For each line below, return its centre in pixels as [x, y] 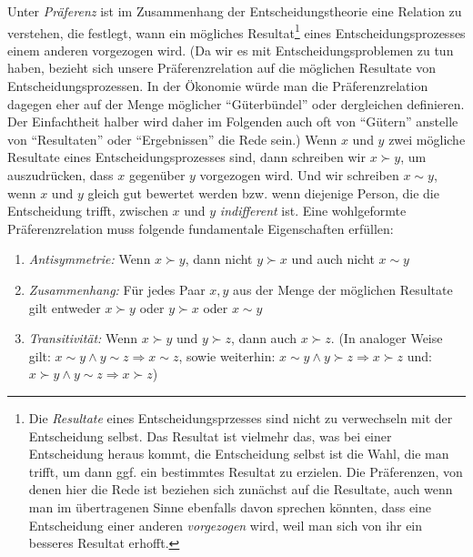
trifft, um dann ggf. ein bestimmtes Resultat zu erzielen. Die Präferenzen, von [246, 471]
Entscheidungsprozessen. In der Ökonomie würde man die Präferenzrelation [218, 86]
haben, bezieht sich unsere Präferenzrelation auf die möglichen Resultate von [221, 68]
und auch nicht [333, 259]
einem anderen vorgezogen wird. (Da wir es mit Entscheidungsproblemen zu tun [231, 50]
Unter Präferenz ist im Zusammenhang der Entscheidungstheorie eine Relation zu [235, 11]
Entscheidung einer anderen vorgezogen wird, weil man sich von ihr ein [226, 525]
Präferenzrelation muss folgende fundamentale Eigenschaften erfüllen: [201, 228]
